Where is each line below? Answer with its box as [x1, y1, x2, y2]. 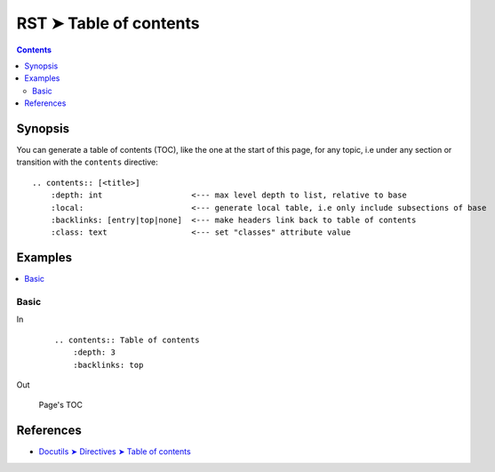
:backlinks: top [72, 360, 144, 370]
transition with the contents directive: [16, 156, 159, 168]
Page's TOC [38, 400, 84, 411]
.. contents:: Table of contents [54, 334, 200, 345]
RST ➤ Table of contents [16, 13, 200, 33]
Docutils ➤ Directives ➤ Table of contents [38, 446, 191, 457]
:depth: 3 [72, 348, 116, 357]
